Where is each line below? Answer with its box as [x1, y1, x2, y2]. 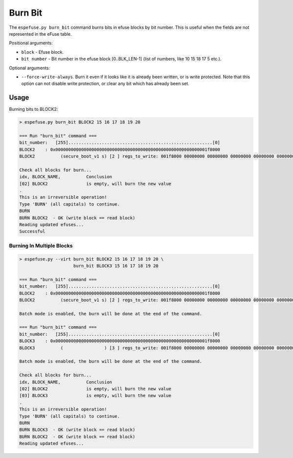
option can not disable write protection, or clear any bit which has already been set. [21, 81, 189, 86]
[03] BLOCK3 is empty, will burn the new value [19, 393, 171, 398]
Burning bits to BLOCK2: [9, 106, 58, 112]
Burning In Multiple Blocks [9, 242, 73, 249]
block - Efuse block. [21, 49, 63, 55]
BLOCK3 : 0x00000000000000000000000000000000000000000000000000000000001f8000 [19, 338, 221, 344]
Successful [19, 229, 45, 234]
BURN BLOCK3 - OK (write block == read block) [19, 427, 135, 433]
